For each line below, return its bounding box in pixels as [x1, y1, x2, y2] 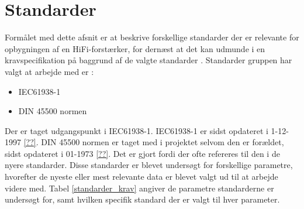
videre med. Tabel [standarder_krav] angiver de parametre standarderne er [5, 181, 274, 194]
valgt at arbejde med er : [5, 65, 94, 77]
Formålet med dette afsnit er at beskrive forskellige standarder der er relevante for [5, 31, 299, 43]
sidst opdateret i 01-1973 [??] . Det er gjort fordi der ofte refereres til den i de [5, 147, 280, 159]
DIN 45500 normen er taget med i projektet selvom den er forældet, [41, 136, 284, 148]
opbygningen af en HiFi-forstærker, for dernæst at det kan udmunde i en [5, 42, 265, 54]
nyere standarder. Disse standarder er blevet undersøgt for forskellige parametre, [5, 159, 293, 171]
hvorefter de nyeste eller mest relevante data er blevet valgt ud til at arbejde [5, 170, 278, 183]
